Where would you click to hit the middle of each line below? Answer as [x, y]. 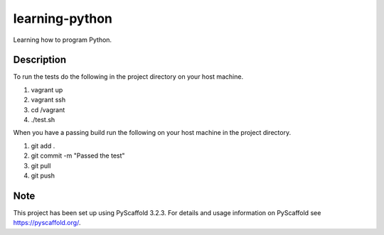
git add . [43, 146]
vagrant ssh [48, 100]
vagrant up [47, 89]
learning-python [63, 18]
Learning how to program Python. [63, 40]
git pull [41, 165]
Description [40, 60]
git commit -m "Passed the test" [78, 155]
